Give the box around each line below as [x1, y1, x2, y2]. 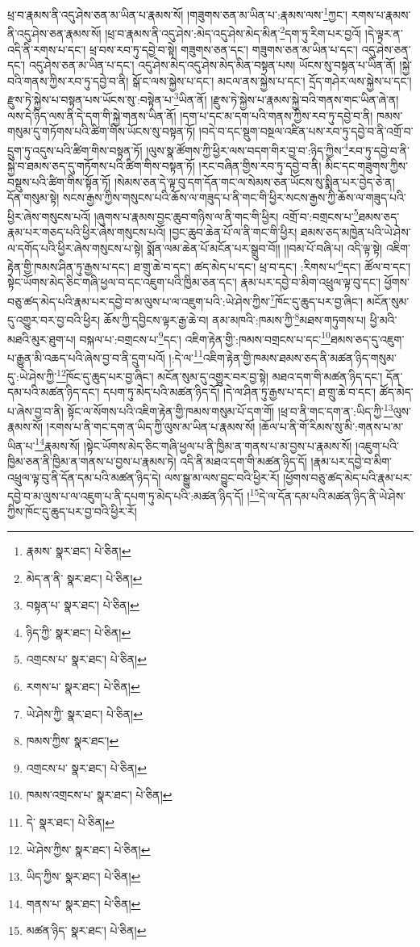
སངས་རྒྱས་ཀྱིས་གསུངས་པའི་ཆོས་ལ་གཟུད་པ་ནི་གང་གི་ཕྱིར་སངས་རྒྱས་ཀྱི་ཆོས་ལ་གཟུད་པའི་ [62, 189, 406, 206]
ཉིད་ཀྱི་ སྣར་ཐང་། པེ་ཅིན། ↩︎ [26, 623, 131, 640]
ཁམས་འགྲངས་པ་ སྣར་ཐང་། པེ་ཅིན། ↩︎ [26, 786, 173, 803]
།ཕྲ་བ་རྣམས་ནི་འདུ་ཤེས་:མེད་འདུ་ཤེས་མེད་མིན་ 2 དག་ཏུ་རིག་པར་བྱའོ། [105, 23, 362, 41]
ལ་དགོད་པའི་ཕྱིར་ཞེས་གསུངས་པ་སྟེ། [7, 239, 143, 256]
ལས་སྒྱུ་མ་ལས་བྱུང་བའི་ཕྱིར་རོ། [164, 468, 280, 485]
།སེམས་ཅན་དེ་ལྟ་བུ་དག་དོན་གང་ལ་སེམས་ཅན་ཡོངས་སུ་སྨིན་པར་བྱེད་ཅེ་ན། [114, 173, 395, 190]
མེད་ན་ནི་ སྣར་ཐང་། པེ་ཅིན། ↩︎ [26, 569, 143, 586]
